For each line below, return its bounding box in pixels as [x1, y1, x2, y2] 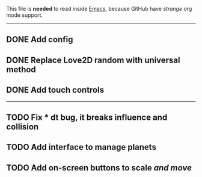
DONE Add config [6, 34, 73, 45]
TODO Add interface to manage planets [6, 142, 156, 152]
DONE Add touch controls [6, 85, 104, 95]
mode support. [6, 11, 43, 19]
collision [6, 122, 39, 132]
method [6, 64, 36, 75]
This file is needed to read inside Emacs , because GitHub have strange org [6, 5, 192, 12]
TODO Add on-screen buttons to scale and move [6, 163, 192, 173]
